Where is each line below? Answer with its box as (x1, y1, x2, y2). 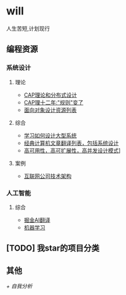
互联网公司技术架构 (23, 172, 72, 180)
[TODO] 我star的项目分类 (6, 243, 100, 254)
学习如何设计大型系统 (23, 132, 77, 139)
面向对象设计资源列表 (23, 106, 77, 114)
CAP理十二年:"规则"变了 (23, 99, 84, 106)
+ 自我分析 (6, 282, 33, 290)
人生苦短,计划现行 (6, 25, 50, 32)
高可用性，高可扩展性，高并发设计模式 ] (23, 147, 121, 154)
